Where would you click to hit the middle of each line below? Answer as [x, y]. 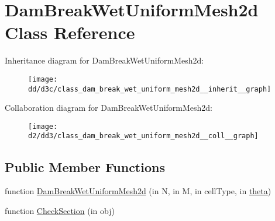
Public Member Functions [85, 166]
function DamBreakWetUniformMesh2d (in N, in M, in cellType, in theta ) [138, 191]
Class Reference [70, 32]
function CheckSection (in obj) [60, 210]
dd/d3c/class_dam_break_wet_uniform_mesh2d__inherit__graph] [150, 89]
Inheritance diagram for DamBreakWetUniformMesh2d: [104, 60]
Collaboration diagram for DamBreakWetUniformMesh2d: [109, 108]
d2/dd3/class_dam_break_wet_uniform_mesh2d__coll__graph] [143, 136]
